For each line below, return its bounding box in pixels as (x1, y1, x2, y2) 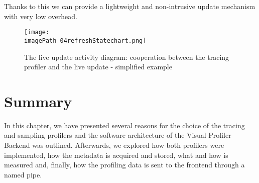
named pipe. (4, 169, 42, 179)
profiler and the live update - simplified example (24, 61, 172, 72)
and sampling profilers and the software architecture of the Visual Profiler (4, 130, 231, 140)
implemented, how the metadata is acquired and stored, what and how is (4, 149, 228, 160)
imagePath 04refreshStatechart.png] (24, 37, 147, 44)
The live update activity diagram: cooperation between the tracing (24, 51, 229, 62)
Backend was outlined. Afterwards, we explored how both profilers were (4, 140, 224, 150)
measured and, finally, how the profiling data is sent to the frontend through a (4, 159, 245, 170)
